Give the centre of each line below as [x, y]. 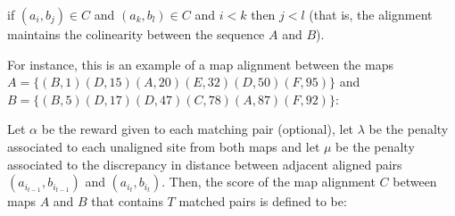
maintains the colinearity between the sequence [136, 34]
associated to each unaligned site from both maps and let [164, 146]
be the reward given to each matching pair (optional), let [198, 129]
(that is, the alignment [371, 14]
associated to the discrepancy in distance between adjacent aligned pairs [205, 164]
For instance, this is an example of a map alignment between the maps [200, 64]
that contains [127, 201]
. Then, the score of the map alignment [269, 182]
